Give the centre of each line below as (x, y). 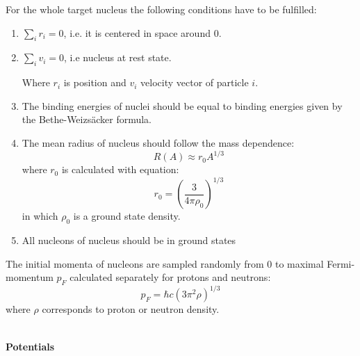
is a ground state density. (127, 216)
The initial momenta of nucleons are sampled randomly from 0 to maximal (165, 263)
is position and (95, 82)
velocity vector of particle (195, 82)
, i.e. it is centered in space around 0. (142, 32)
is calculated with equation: (120, 169)
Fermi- (341, 263)
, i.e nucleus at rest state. (118, 57)
